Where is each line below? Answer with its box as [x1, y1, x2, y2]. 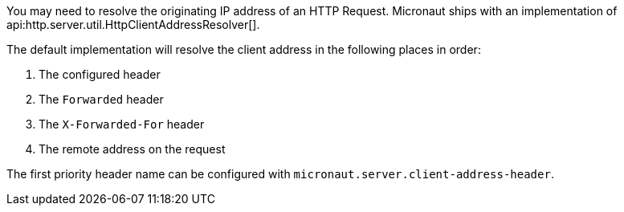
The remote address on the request [39, 142, 226, 156]
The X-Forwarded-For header [39, 117, 205, 131]
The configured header [39, 67, 161, 81]
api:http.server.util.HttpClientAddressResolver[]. [6, 18, 260, 31]
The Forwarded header [39, 92, 164, 106]
